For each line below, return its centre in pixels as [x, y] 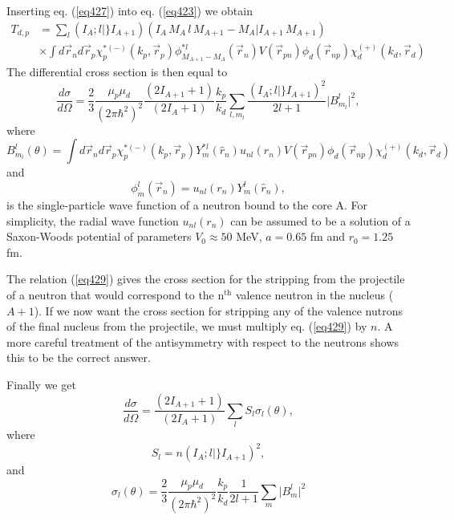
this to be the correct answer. [79, 357]
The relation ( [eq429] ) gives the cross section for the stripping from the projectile [206, 279]
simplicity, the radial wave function [93, 220]
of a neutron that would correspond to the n [116, 294]
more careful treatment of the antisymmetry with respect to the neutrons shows [203, 341]
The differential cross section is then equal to [117, 72]
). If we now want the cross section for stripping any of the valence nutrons [219, 310]
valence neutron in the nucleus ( [314, 294]
